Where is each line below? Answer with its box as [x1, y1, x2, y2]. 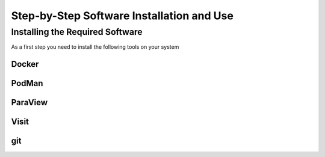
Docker [11, 59, 39, 69]
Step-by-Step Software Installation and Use [11, 9, 234, 22]
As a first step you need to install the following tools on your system [11, 43, 179, 51]
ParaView [11, 97, 48, 108]
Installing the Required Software [11, 26, 143, 37]
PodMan [11, 78, 43, 88]
